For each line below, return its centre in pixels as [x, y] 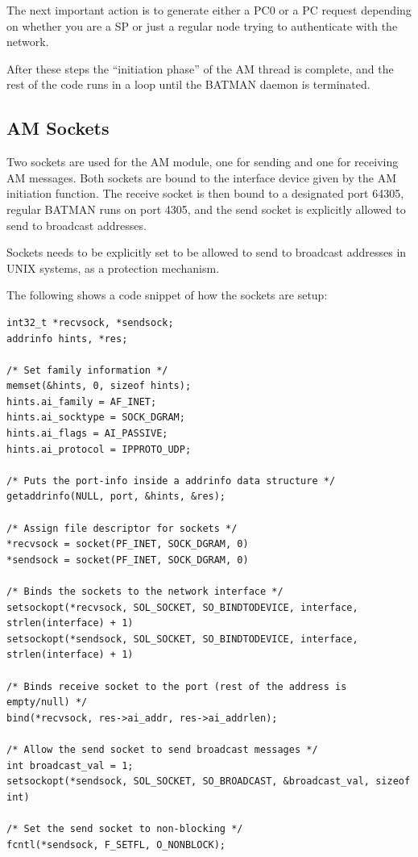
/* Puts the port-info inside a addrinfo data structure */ [171, 481]
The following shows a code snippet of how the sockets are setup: [167, 295]
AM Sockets [58, 128]
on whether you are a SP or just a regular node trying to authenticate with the [202, 25]
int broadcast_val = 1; [70, 765]
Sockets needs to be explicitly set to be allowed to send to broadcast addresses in [207, 252]
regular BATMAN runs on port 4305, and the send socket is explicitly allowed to [206, 209]
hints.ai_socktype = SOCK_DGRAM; [96, 418]
